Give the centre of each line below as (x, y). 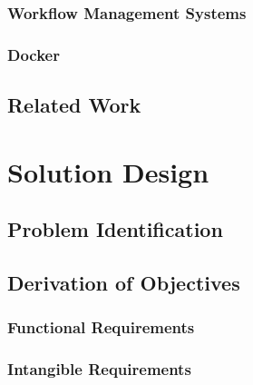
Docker (34, 54)
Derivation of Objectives (124, 283)
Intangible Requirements (99, 369)
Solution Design (108, 171)
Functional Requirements (101, 327)
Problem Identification (115, 229)
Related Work (74, 105)
